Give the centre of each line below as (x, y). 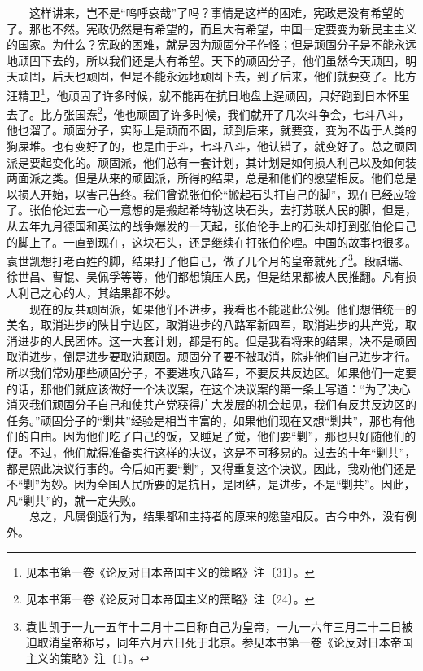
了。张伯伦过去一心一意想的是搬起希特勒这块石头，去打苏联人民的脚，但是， (211, 210)
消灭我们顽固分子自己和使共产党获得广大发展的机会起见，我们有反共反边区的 (211, 404)
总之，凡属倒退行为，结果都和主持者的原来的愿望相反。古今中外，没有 (217, 516)
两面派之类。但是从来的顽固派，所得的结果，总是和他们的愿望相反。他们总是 (211, 178)
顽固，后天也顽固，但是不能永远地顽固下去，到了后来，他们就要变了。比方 (217, 76)
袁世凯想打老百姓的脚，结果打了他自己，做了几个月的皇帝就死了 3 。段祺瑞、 (208, 259)
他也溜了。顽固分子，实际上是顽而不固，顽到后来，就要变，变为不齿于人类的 (211, 130)
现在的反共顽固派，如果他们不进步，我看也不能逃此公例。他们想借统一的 (222, 308)
